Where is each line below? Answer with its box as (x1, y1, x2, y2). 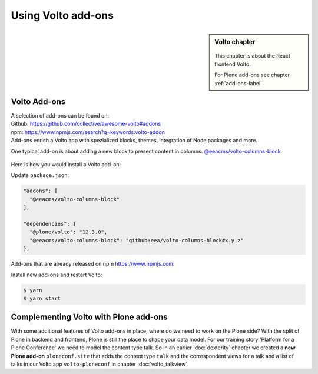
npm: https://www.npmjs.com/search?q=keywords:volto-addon (11, 128, 165, 135)
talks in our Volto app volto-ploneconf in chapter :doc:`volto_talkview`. (11, 360, 189, 368)
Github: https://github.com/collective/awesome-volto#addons (11, 121, 161, 128)
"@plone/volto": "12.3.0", (29, 229, 108, 235)
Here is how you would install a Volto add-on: (11, 161, 121, 168)
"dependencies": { (23, 221, 77, 227)
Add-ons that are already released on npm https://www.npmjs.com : (11, 261, 175, 268)
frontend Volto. (214, 61, 251, 68)
